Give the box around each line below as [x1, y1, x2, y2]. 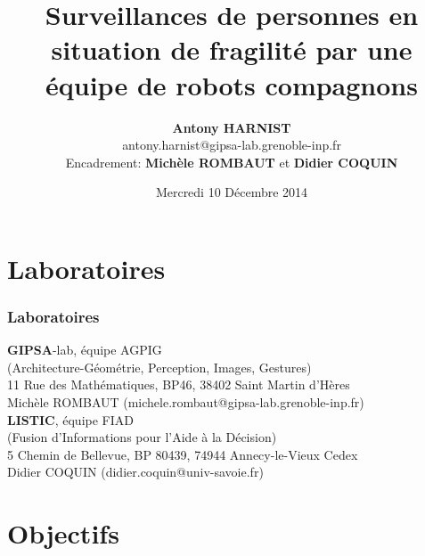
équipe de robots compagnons [45, 66, 418, 102]
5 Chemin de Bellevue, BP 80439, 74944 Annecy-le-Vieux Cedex [7, 445, 358, 463]
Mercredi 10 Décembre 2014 [155, 183, 308, 201]
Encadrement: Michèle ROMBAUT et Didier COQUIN [65, 152, 398, 171]
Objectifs [7, 515, 119, 552]
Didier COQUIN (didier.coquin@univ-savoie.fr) [7, 462, 264, 481]
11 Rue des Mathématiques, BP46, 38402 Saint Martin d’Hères [7, 375, 350, 394]
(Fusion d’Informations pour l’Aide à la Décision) [7, 428, 277, 446]
